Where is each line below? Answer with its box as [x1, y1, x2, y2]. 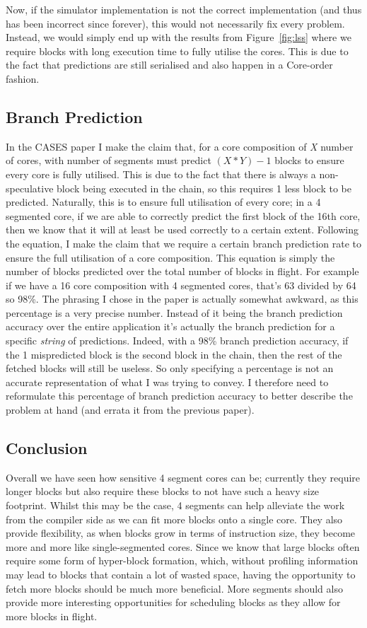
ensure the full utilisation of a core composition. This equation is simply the [6, 250, 335, 264]
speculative [6, 180, 54, 195]
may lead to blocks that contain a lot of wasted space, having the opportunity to [6, 567, 356, 581]
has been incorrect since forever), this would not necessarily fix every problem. [6, 16, 345, 30]
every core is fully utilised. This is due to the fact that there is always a [6, 166, 316, 181]
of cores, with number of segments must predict [6, 153, 211, 168]
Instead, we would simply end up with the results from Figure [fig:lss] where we [6, 30, 351, 45]
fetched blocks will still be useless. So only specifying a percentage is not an [6, 361, 334, 376]
